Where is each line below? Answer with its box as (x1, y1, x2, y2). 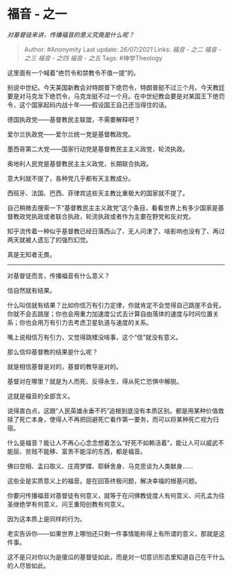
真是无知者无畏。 (7, 250, 56, 258)
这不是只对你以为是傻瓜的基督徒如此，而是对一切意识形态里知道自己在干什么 (7, 552, 225, 561)
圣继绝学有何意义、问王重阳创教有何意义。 (7, 500, 128, 508)
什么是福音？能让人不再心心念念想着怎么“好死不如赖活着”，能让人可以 (7, 438, 206, 447)
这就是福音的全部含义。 (7, 392, 74, 400)
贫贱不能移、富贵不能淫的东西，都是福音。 (25, 447, 146, 456)
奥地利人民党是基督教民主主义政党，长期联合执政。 (7, 159, 153, 168)
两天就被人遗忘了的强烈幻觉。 (7, 235, 92, 244)
